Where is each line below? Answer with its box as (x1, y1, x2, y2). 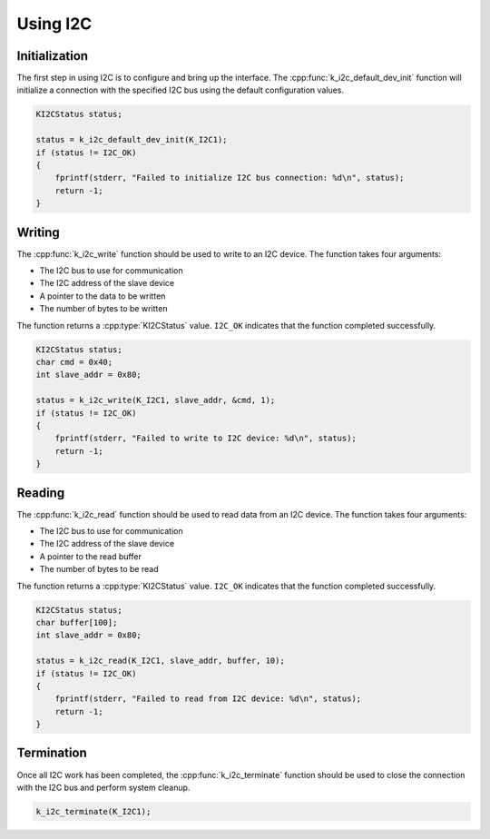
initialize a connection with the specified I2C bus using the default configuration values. (16, 84, 345, 95)
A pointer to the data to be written (39, 291, 166, 301)
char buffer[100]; (35, 617, 118, 627)
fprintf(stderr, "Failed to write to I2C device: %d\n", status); (54, 433, 358, 444)
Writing (16, 224, 61, 240)
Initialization (16, 48, 89, 64)
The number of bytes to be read (39, 564, 159, 575)
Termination (16, 745, 88, 761)
